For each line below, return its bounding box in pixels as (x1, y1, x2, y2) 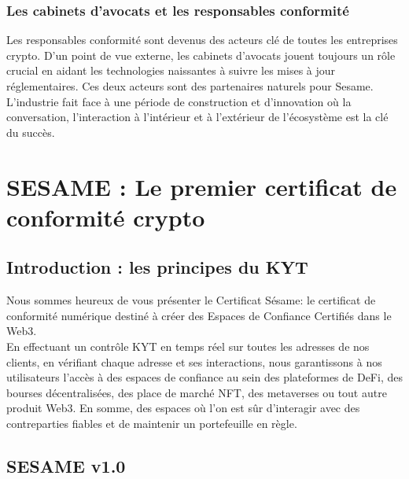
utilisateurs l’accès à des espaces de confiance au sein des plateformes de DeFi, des (6, 369, 403, 385)
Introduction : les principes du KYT (6, 255, 308, 279)
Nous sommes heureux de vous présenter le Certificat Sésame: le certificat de (6, 292, 376, 308)
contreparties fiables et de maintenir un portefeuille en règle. (6, 415, 297, 431)
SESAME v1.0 (6, 453, 126, 477)
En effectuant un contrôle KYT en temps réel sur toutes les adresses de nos (6, 337, 370, 354)
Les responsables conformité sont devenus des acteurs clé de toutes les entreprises (6, 31, 398, 48)
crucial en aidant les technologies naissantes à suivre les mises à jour (6, 62, 336, 79)
